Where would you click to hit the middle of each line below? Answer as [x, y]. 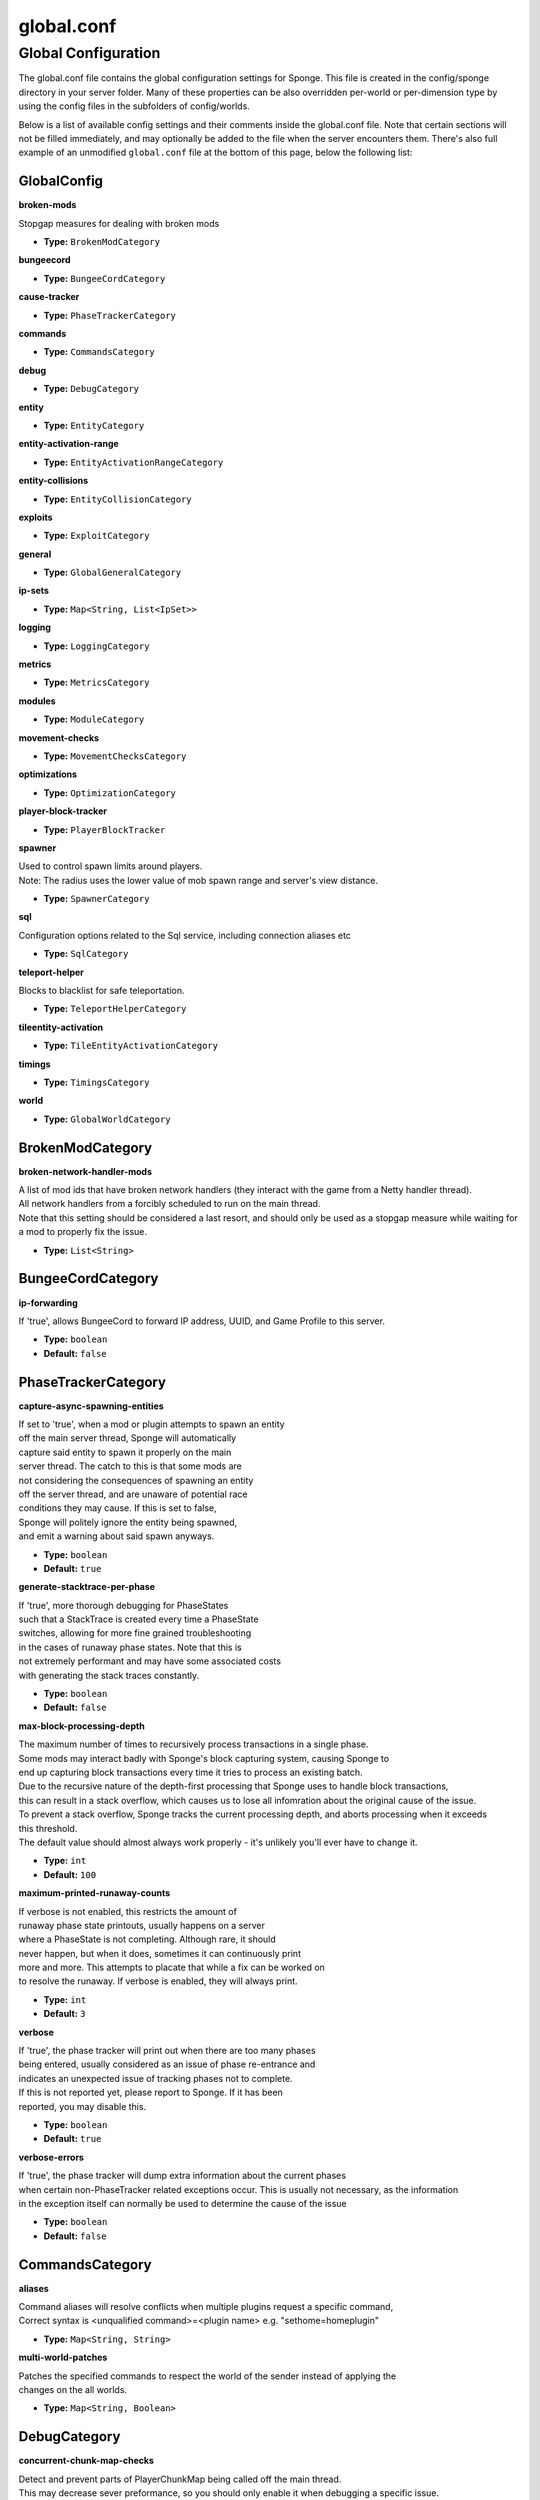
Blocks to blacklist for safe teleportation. [101, 991]
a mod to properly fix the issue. [82, 1232]
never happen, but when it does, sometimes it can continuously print [160, 1953]
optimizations [48, 774]
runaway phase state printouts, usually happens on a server [141, 1925]
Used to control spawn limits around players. [110, 866]
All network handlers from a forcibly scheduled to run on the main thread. [169, 1204]
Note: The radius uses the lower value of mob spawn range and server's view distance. [198, 880]
